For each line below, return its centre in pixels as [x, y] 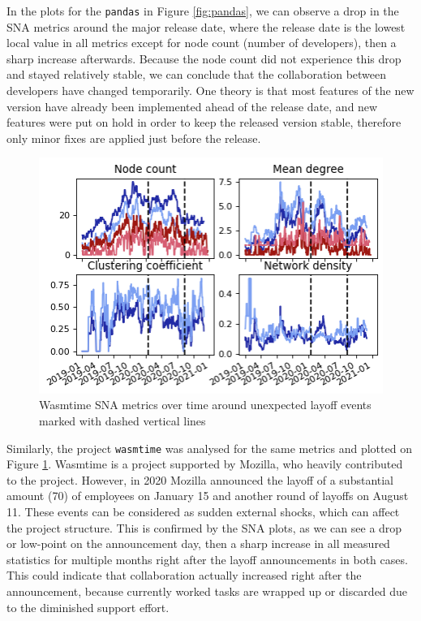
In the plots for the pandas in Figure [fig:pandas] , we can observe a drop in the [203, 11]
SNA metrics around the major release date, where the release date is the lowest [206, 26]
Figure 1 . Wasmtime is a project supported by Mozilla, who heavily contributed [205, 464]
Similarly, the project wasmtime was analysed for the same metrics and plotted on [209, 448]
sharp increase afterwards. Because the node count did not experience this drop [204, 58]
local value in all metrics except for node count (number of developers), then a [202, 43]
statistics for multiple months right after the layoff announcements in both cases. [207, 559]
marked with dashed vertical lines [122, 420]
